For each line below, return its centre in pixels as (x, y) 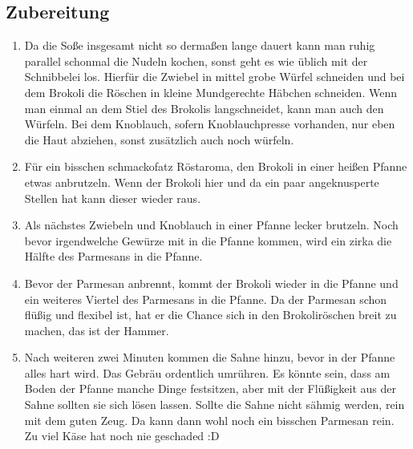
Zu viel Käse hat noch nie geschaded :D (122, 436)
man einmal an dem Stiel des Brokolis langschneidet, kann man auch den (204, 108)
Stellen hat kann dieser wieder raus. (113, 198)
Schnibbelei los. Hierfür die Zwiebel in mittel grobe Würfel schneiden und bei (215, 77)
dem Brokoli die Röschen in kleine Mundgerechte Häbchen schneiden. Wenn (211, 92)
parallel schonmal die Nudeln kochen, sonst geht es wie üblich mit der (196, 61)
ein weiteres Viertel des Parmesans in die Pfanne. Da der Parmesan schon (206, 299)
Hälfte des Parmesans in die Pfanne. (113, 256)
